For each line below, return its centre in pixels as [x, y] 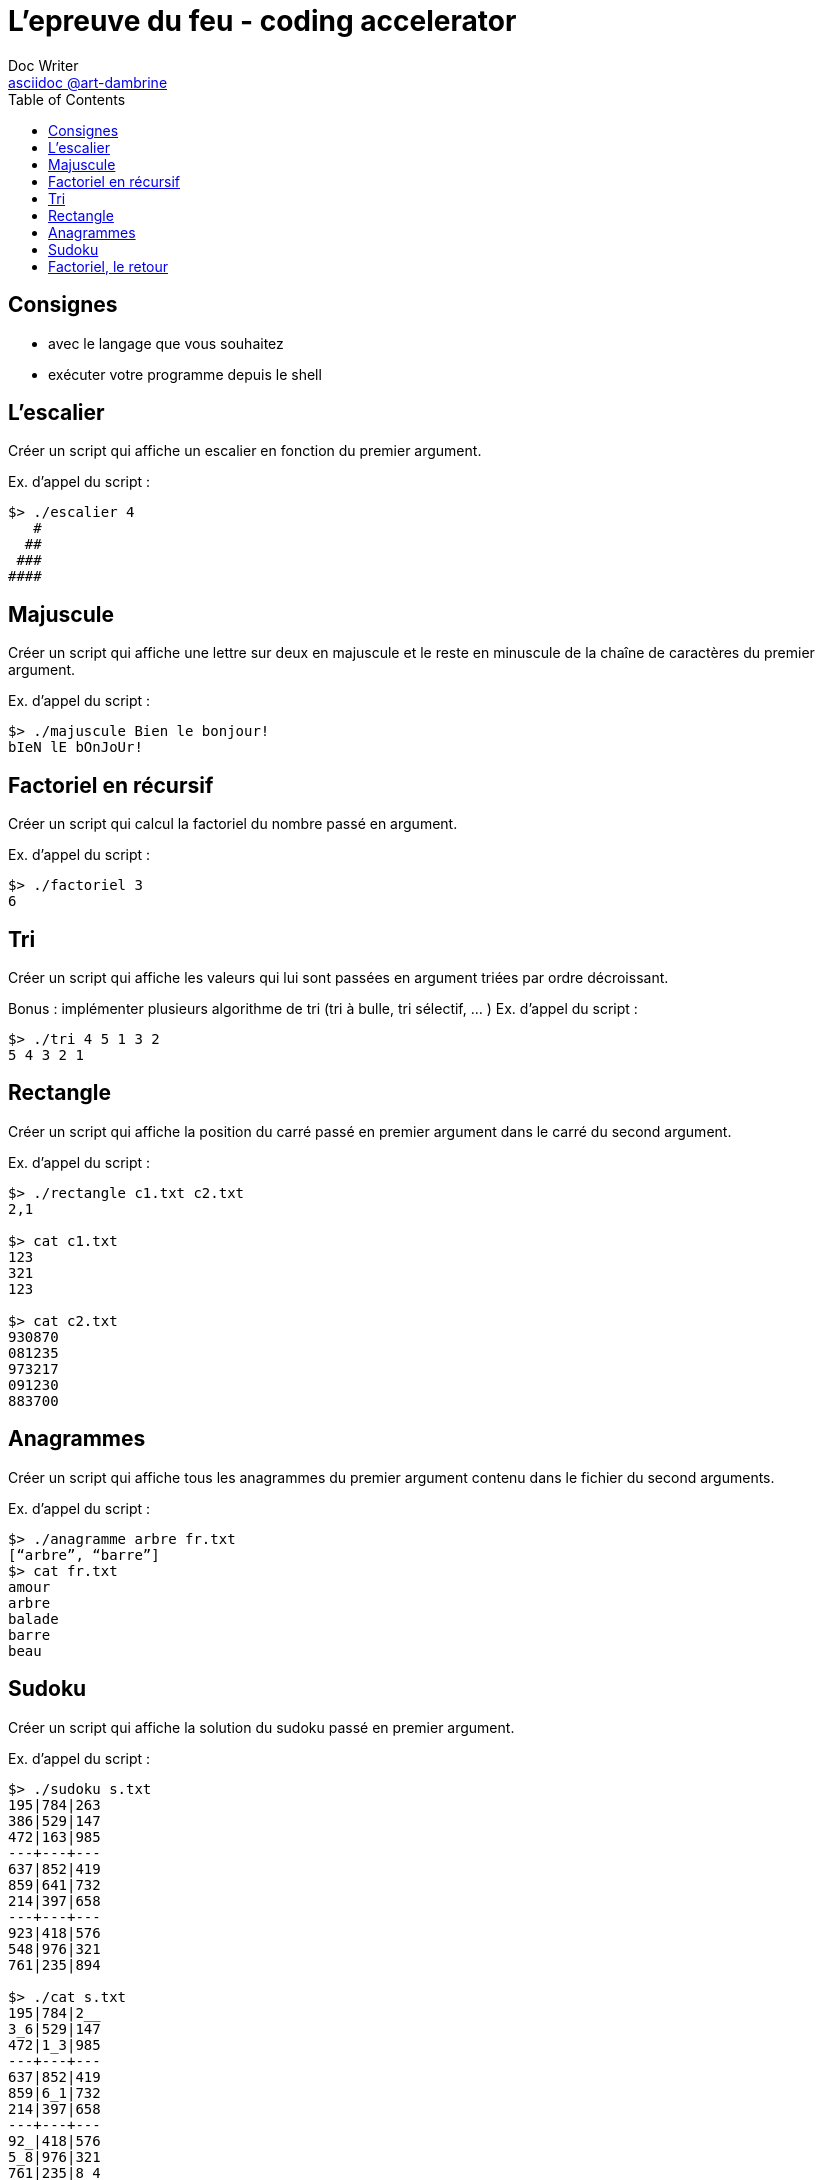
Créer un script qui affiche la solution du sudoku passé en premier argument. [261, 1727]
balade [33, 1618]
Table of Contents [67, 99]
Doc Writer [43, 65]
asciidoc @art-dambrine [88, 82]
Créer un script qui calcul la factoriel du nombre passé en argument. [233, 824]
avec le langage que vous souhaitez [166, 343]
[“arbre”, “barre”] [84, 1554]
